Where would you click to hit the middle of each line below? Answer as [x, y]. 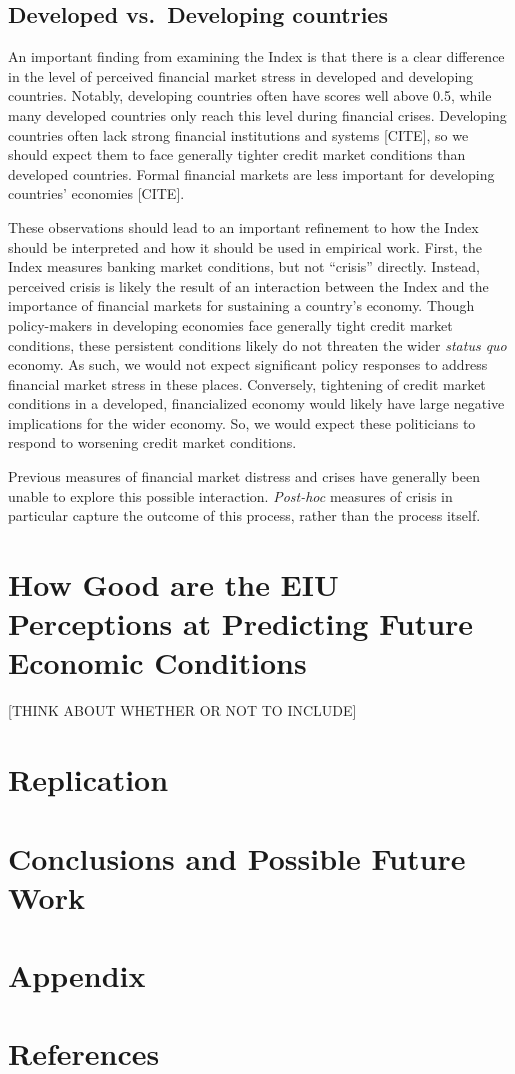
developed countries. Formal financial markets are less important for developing [251, 173]
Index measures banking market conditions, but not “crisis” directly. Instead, [244, 266]
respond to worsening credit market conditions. [152, 442]
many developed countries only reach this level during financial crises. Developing [257, 114]
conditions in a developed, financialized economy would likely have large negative [256, 403]
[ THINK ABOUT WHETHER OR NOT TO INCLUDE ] [182, 710]
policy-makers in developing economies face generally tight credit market [230, 324]
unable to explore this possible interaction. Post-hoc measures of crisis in [230, 495]
